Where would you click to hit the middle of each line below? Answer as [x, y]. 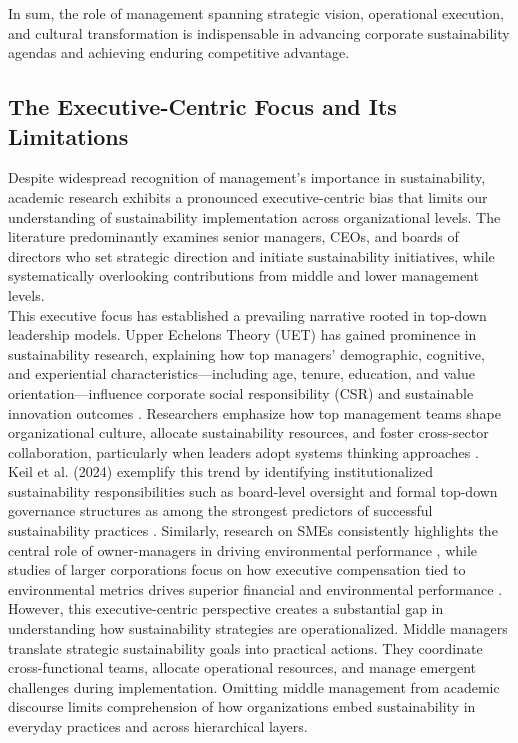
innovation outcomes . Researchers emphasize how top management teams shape [254, 412]
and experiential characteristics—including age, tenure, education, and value [242, 373]
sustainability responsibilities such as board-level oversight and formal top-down [253, 490]
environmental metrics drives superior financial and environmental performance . [255, 588]
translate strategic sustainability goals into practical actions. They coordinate [245, 647]
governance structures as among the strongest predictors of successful [220, 510]
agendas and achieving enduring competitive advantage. [179, 52]
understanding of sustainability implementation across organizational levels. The [254, 216]
